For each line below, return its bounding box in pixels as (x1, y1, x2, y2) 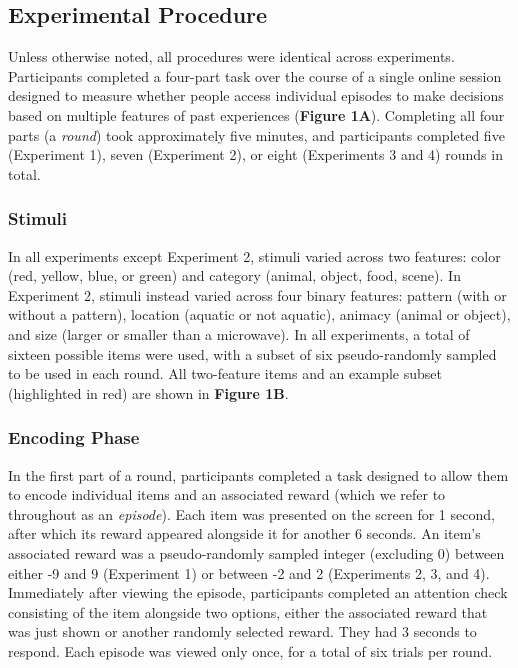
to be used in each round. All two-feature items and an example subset (8, 363, 442, 384)
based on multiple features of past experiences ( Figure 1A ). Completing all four (8, 104, 505, 125)
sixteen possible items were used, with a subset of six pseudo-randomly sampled (8, 343, 497, 364)
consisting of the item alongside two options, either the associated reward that (8, 601, 488, 622)
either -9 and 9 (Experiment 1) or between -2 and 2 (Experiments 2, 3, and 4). (8, 562, 490, 583)
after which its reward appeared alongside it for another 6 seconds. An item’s (8, 523, 481, 544)
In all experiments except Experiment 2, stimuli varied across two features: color (8, 245, 501, 266)
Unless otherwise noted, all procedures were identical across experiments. (8, 46, 455, 67)
